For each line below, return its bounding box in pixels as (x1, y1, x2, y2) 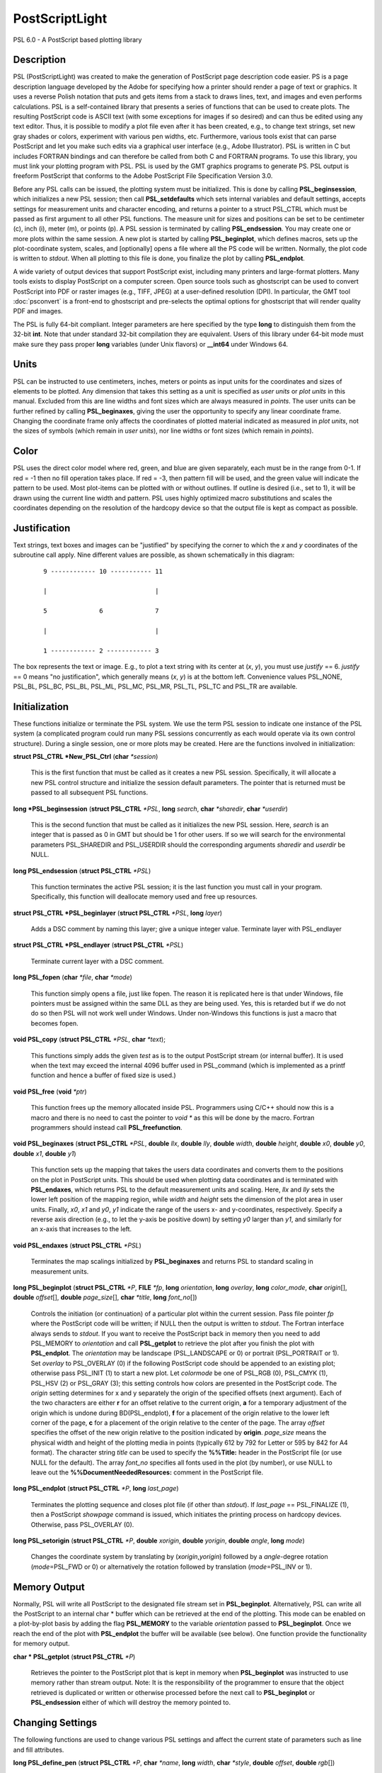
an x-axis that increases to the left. (30, 1225, 132, 1233)
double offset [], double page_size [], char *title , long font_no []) (13, 1293, 197, 1301)
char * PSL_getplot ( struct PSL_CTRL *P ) (13, 1652, 136, 1661)
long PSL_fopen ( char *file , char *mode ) (13, 973, 132, 982)
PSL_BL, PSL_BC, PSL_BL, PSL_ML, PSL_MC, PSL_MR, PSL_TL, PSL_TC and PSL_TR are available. (13, 682, 298, 691)
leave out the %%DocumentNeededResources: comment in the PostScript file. (30, 1468, 264, 1477)
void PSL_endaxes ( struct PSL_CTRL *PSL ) (13, 1241, 141, 1250)
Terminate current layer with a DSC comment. (30, 957, 164, 965)
